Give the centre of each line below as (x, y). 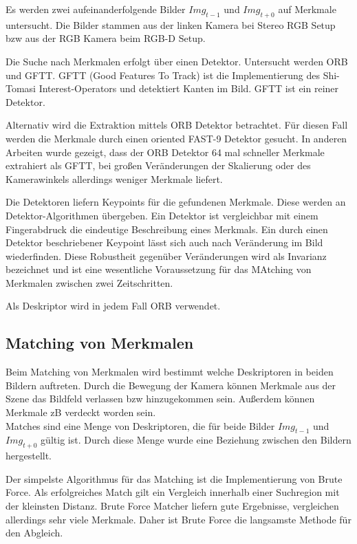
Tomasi (21, 88)
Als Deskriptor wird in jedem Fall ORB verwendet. (113, 306)
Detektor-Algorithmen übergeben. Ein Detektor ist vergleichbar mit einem (162, 215)
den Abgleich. (34, 533)
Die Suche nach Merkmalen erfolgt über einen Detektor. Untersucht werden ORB (177, 61)
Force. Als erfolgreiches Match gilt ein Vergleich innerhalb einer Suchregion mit (173, 492)
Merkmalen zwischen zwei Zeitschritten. (89, 282)
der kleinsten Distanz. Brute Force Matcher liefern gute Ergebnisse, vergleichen (172, 506)
